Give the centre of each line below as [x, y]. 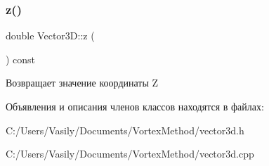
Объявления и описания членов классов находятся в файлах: [135, 106]
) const [21, 59]
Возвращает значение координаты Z [82, 83]
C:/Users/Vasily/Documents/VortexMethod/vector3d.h [125, 130]
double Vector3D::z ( [50, 36]
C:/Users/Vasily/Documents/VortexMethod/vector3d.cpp [130, 154]
